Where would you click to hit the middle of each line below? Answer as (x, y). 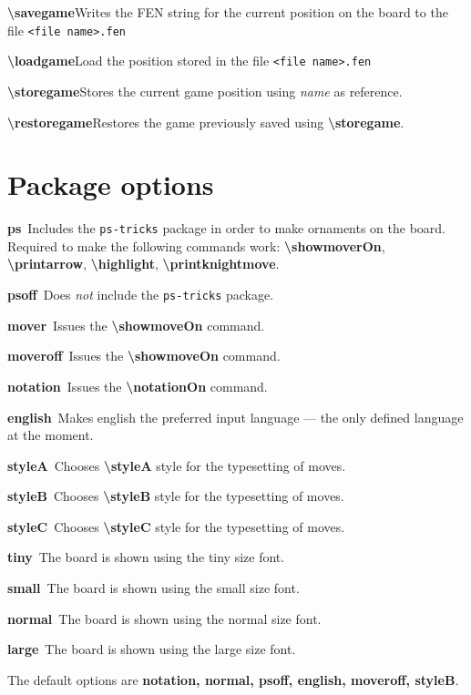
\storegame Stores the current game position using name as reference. (205, 91)
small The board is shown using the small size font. (154, 588)
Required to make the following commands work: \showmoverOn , (196, 245)
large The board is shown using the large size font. (152, 649)
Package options (111, 184)
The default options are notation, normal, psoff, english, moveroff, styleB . (233, 679)
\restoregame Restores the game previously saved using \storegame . (206, 122)
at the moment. (51, 435)
